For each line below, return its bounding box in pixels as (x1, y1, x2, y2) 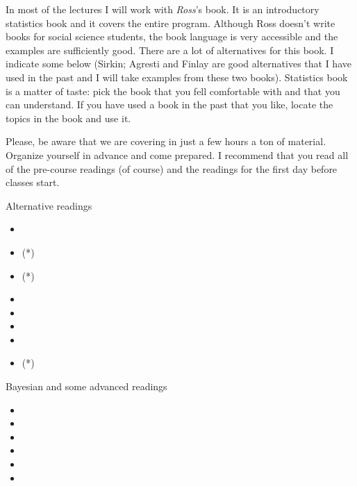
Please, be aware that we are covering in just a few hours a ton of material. (6, 134, 326, 149)
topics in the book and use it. (6, 110, 131, 125)
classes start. (6, 175, 60, 190)
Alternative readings (6, 198, 92, 212)
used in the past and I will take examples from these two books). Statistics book (6, 69, 348, 84)
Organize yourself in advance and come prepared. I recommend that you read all (6, 147, 349, 162)
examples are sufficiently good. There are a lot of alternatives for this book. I (6, 42, 334, 57)
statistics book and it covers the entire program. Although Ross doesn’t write (6, 15, 335, 30)
